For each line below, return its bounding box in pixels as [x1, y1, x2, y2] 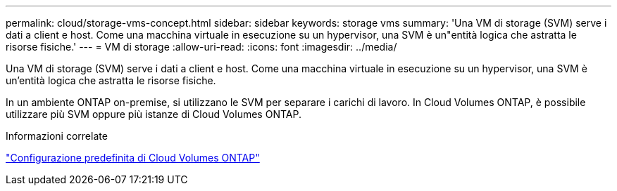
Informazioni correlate [6, 130, 108, 142]
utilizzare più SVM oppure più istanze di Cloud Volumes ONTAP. [6, 108, 301, 120]
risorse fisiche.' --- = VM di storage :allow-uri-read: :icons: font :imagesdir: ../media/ [6, 41, 397, 53]
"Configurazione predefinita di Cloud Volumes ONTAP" [6, 152, 260, 164]
